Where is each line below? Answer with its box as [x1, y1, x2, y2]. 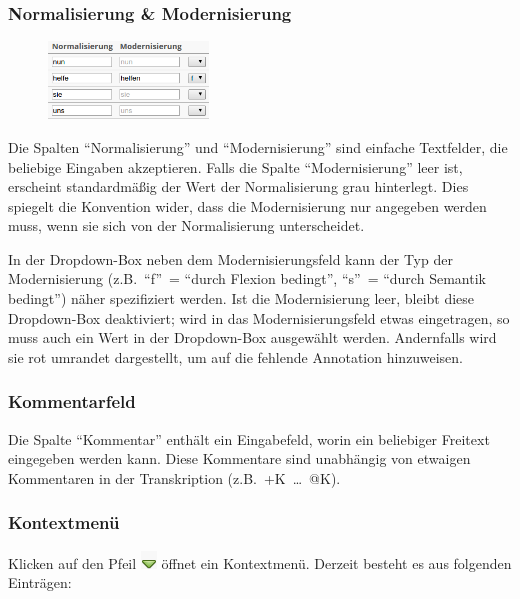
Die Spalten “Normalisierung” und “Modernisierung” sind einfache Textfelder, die [8, 136, 508, 157]
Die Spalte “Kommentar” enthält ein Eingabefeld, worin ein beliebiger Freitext [8, 428, 490, 449]
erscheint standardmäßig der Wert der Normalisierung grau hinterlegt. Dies [8, 176, 469, 197]
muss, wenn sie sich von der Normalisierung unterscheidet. [8, 215, 365, 236]
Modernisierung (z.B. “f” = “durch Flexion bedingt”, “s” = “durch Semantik [8, 268, 486, 289]
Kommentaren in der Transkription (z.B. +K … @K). [8, 467, 341, 488]
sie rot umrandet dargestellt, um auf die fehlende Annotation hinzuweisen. [8, 346, 463, 367]
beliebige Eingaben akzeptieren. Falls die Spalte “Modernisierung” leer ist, [8, 156, 463, 177]
